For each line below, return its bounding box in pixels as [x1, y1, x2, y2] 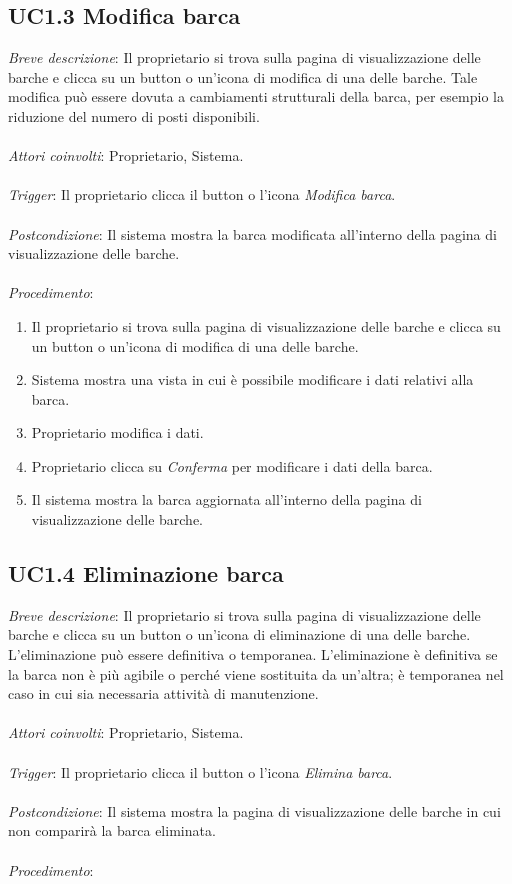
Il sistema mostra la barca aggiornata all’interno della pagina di [31, 489, 422, 510]
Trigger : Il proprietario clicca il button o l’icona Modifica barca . [8, 184, 396, 205]
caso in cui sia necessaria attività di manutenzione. [8, 683, 319, 704]
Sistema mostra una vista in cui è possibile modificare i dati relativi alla [31, 369, 474, 390]
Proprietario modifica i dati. [31, 422, 204, 443]
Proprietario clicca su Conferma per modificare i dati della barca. [31, 455, 433, 476]
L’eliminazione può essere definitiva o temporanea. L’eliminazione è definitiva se [8, 644, 498, 665]
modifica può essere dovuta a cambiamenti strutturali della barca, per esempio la [8, 86, 504, 107]
